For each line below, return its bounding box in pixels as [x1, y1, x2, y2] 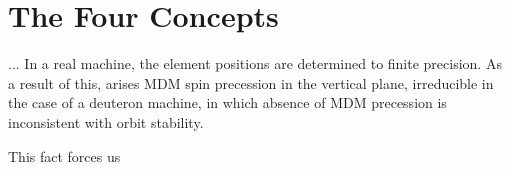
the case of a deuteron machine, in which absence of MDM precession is [8, 92, 447, 113]
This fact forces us [8, 145, 121, 166]
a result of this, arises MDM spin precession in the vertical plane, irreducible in [8, 72, 494, 93]
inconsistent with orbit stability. [8, 111, 204, 132]
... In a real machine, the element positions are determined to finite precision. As [8, 53, 502, 74]
